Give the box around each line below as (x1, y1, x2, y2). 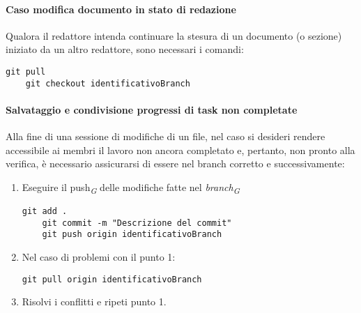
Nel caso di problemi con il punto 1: (22, 249, 176, 264)
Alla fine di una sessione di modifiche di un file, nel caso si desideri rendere (6, 129, 325, 144)
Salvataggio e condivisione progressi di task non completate (6, 102, 298, 116)
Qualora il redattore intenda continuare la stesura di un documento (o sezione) (6, 28, 342, 43)
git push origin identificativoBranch (42, 229, 222, 240)
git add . (22, 206, 68, 216)
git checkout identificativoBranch (25, 78, 190, 89)
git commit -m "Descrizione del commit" (42, 217, 232, 228)
